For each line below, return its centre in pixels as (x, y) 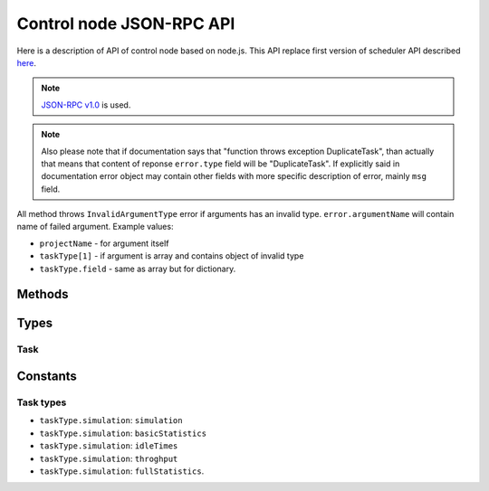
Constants (47, 377)
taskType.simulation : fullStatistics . (122, 471)
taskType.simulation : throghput (109, 458)
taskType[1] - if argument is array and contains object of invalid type (172, 256)
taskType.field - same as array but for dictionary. (138, 269)
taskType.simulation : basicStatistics (123, 433)
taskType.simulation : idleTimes (109, 446)
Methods (43, 294)
